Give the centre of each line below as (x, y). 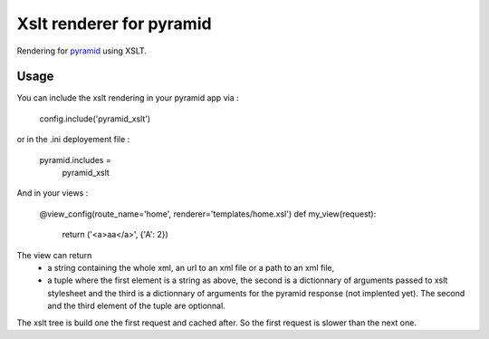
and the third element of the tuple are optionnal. (136, 306)
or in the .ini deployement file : (73, 140)
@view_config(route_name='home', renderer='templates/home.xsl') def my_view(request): (208, 214)
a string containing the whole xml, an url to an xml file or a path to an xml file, (191, 267)
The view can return (54, 255)
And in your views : (53, 193)
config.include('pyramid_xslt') (95, 119)
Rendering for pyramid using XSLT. (81, 51)
